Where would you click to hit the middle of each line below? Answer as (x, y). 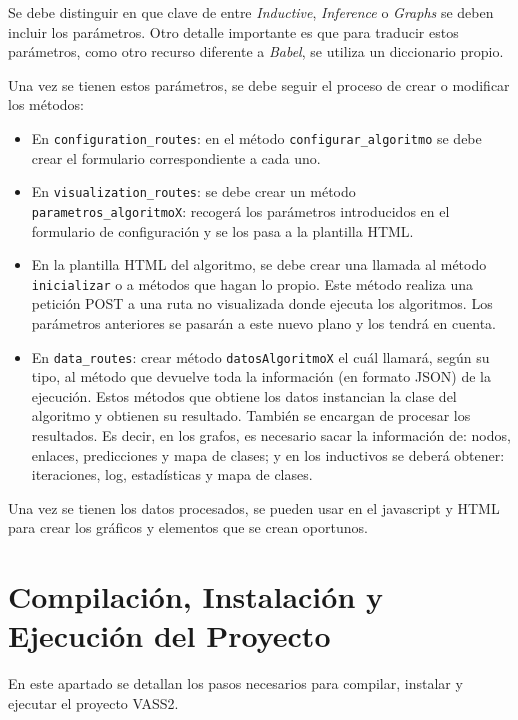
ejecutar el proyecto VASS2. (93, 702)
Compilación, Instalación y (196, 596)
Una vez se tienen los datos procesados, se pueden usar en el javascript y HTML (254, 507)
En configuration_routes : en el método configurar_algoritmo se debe (256, 137)
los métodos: (46, 104)
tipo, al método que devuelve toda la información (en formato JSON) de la (261, 376)
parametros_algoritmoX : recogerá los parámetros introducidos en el (240, 210)
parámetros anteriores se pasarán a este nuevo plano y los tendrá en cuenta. (264, 322)
